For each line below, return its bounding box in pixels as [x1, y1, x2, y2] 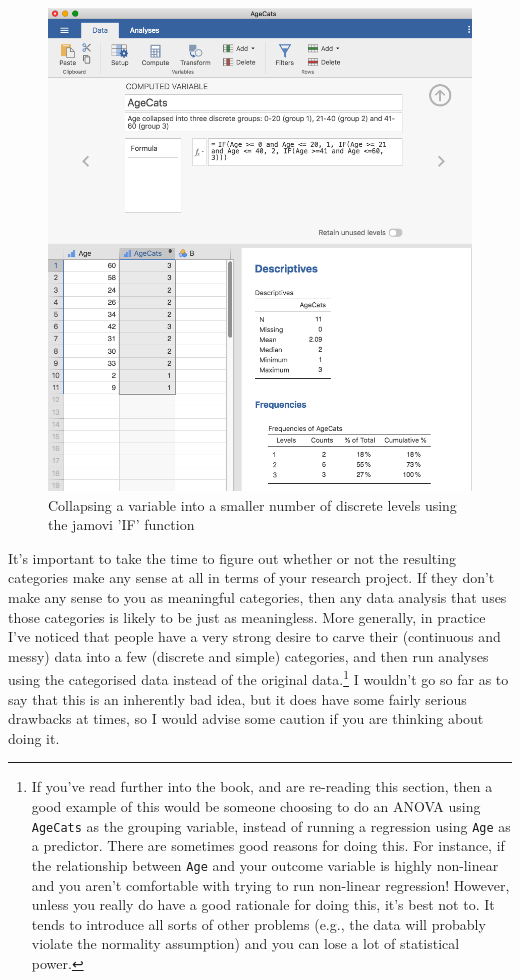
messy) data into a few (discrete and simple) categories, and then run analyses [8, 645, 489, 666]
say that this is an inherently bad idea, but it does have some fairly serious [8, 688, 467, 709]
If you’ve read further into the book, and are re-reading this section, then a [31, 776, 493, 797]
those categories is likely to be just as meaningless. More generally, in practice [8, 606, 486, 627]
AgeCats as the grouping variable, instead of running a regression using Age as [31, 815, 511, 836]
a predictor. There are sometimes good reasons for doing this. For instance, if [31, 835, 505, 856]
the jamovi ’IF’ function [48, 514, 195, 535]
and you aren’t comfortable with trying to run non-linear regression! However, [31, 874, 510, 895]
